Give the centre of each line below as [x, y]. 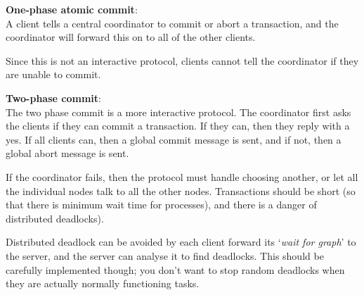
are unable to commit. [53, 74]
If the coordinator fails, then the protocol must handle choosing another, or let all [182, 176]
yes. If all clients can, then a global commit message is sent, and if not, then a [174, 139]
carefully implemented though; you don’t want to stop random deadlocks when [175, 269]
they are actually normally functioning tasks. [103, 283]
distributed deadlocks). [55, 218]
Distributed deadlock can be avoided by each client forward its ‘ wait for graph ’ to [181, 242]
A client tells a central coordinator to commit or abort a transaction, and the [172, 23]
